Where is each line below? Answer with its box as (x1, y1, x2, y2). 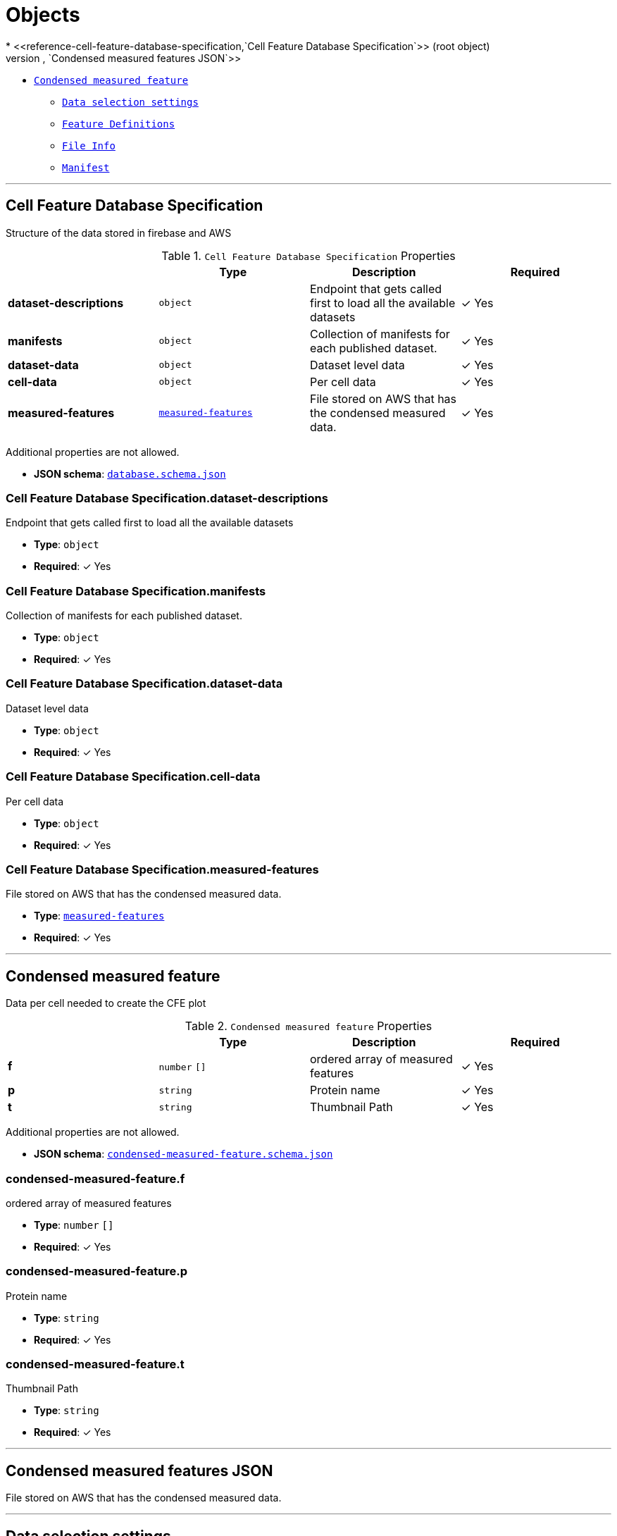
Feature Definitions (62, 118, 175, 130)
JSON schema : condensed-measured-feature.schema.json (34, 1148, 333, 1160)
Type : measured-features (34, 910, 165, 922)
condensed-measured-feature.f (6, 1171, 185, 1186)
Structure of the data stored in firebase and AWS (6, 226, 232, 239)
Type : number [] (34, 1218, 114, 1231)
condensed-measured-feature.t (6, 1357, 185, 1372)
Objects (6, 3, 80, 27)
